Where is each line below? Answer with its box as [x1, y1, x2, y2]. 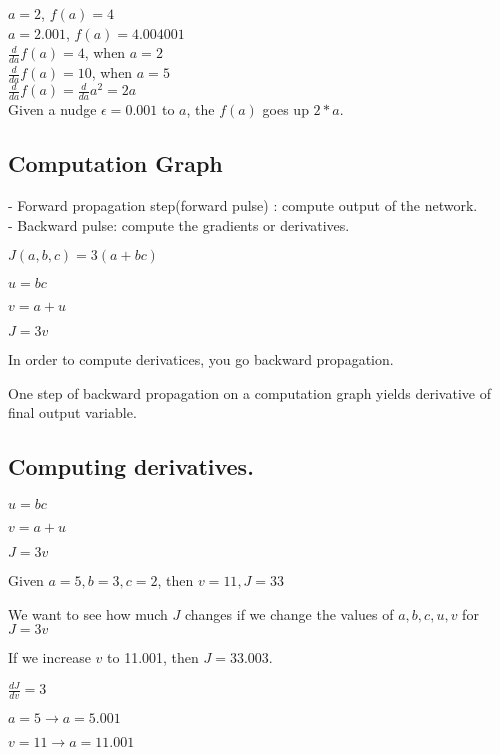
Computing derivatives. [8, 451, 254, 482]
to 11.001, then [107, 647, 199, 668]
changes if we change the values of [184, 603, 394, 624]
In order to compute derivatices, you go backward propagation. [8, 349, 394, 370]
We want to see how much [8, 603, 168, 624]
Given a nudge [8, 99, 97, 120]
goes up [262, 99, 309, 120]
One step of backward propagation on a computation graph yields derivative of [8, 382, 491, 403]
